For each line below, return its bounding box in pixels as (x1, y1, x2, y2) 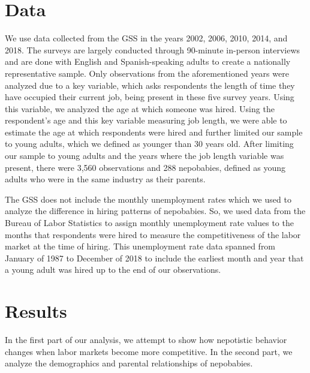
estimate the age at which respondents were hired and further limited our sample (5, 125, 303, 138)
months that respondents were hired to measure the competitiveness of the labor (5, 228, 301, 240)
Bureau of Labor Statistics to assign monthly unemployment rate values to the (5, 216, 294, 229)
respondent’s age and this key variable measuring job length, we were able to (5, 114, 287, 127)
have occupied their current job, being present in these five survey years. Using (5, 91, 294, 103)
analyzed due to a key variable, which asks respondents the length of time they (5, 79, 295, 91)
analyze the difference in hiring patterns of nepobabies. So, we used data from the (5, 204, 306, 217)
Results (5, 299, 67, 323)
